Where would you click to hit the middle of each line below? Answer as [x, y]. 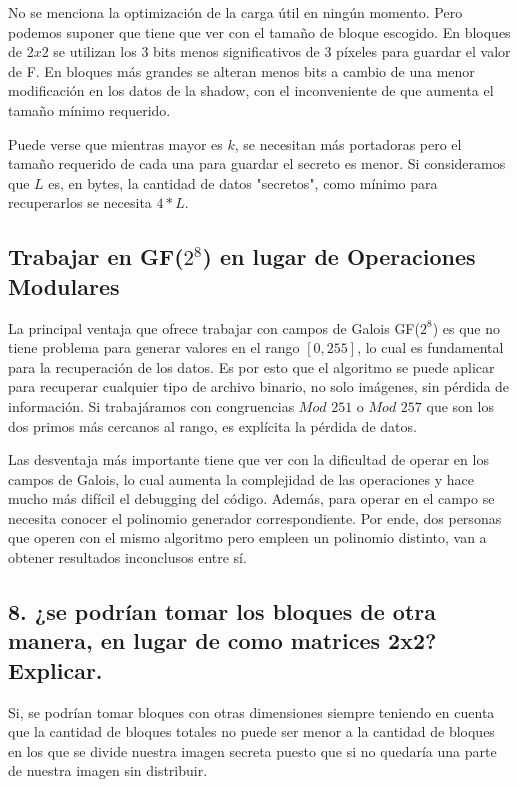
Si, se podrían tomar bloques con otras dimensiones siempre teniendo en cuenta [251, 711]
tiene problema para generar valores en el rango [154, 347]
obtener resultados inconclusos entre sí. [127, 557]
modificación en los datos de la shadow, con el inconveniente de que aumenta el [251, 90]
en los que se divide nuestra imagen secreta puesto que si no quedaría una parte [252, 750]
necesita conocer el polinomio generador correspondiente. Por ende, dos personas [255, 517]
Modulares [64, 285]
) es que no [466, 327]
